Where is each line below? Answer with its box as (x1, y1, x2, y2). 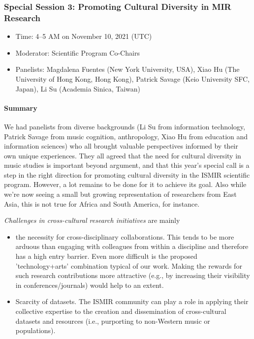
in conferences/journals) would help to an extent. (15, 279, 164, 290)
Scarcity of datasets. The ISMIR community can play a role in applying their (15, 296, 249, 307)
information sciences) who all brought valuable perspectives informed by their (4, 141, 238, 151)
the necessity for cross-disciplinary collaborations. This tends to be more (15, 231, 234, 242)
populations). (15, 325, 56, 336)
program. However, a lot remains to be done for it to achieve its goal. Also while (4, 179, 247, 189)
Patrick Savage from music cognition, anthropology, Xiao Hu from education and (4, 131, 248, 141)
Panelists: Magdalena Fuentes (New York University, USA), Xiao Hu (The (15, 64, 240, 74)
